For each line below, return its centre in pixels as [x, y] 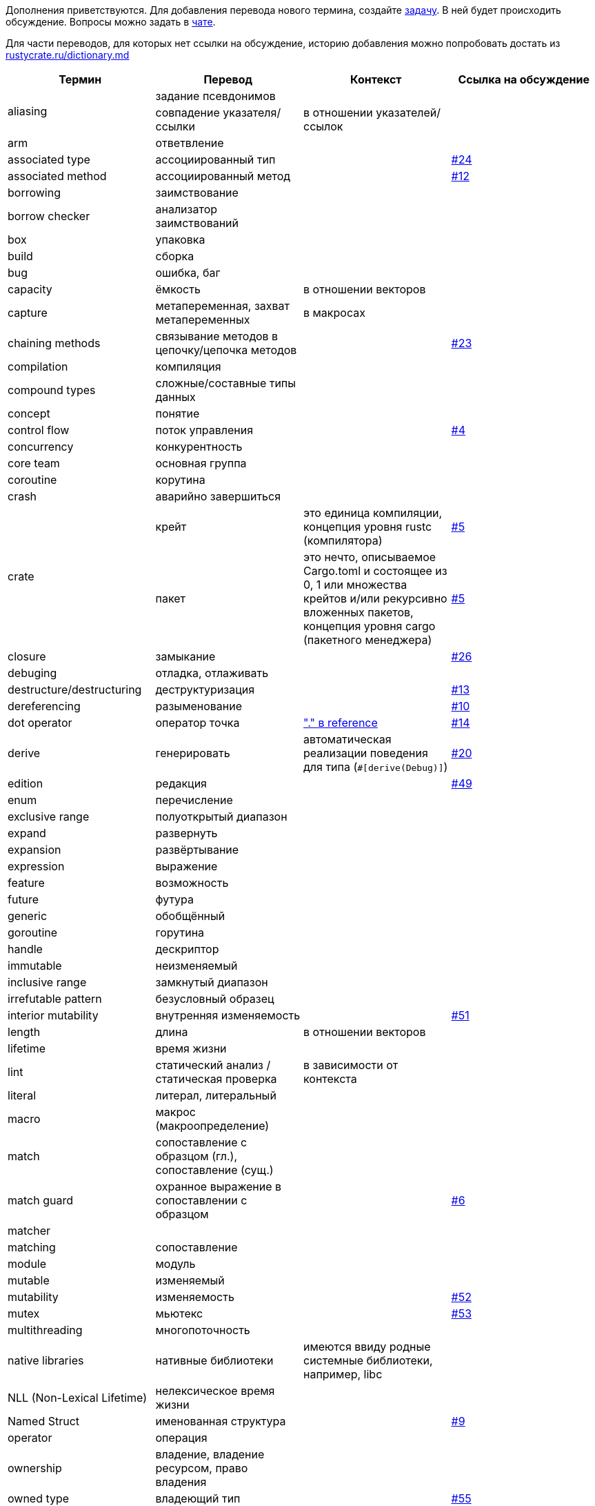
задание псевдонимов [215, 96]
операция [181, 1438]
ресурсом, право [202, 1468]
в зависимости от [351, 1065]
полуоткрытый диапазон [221, 816]
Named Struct [44, 1421]
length [24, 1032]
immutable [35, 966]
